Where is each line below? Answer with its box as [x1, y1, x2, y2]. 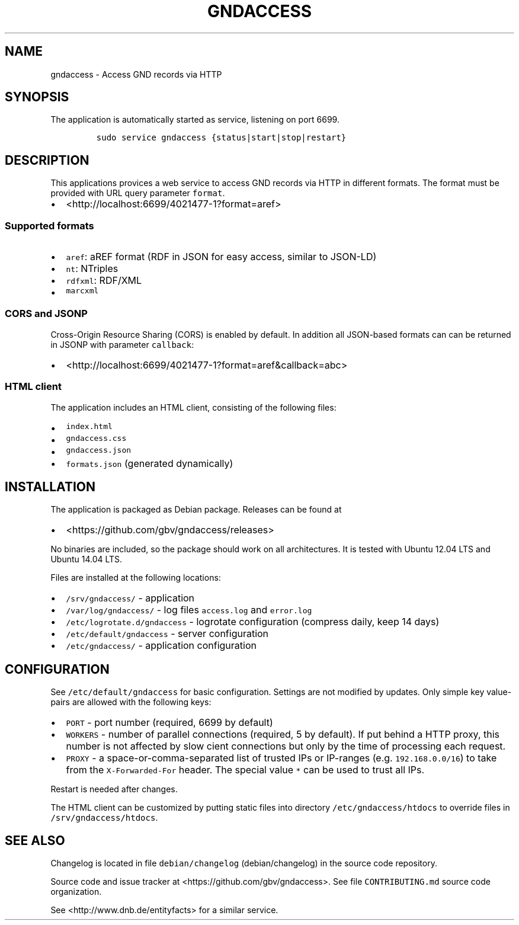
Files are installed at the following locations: [50, 572, 221, 583]
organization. [50, 886, 102, 897]
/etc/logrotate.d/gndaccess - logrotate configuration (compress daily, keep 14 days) [66, 616, 440, 628]
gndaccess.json [66, 445, 132, 455]
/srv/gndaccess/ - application [66, 592, 195, 604]
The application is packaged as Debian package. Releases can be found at [50, 504, 342, 515]
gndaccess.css [66, 433, 127, 443]
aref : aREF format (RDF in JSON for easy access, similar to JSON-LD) [66, 251, 377, 263]
